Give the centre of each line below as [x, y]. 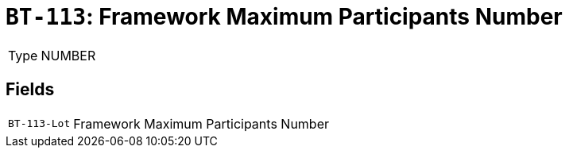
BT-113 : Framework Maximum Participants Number [284, 17]
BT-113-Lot [39, 124]
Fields [30, 90]
